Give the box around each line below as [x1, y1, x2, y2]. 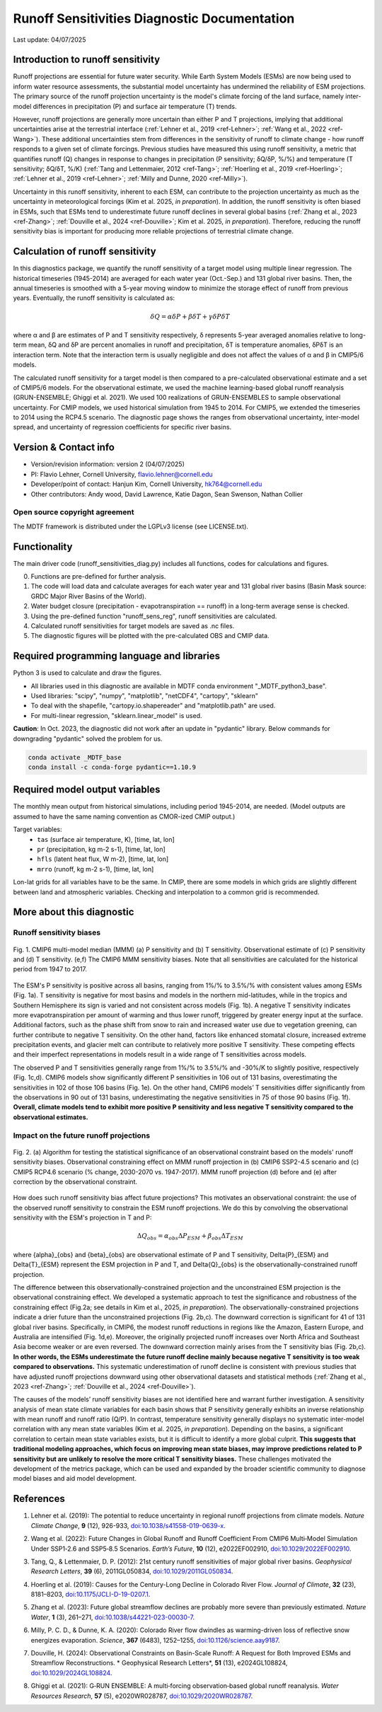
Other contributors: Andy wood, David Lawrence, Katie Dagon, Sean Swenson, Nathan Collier [30, 490, 303, 498]
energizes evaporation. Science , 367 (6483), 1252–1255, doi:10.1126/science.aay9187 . [30, 1636, 280, 1644]
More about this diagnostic [13, 906, 134, 918]
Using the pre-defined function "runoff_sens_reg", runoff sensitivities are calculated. [30, 612, 277, 620]
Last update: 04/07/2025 [13, 35, 86, 44]
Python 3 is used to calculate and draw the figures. [13, 669, 162, 677]
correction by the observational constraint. [13, 1177, 138, 1186]
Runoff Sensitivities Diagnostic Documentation [13, 11, 295, 26]
